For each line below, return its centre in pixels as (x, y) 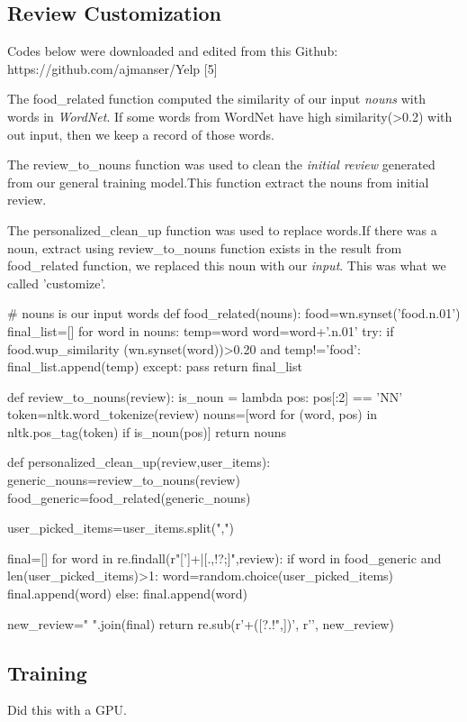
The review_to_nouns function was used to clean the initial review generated (221, 165)
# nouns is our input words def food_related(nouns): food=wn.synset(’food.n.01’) (234, 313)
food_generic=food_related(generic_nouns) (129, 497)
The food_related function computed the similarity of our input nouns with (216, 99)
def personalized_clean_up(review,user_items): (139, 462)
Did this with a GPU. (67, 710)
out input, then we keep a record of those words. (141, 134)
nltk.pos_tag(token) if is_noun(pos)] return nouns (147, 431)
